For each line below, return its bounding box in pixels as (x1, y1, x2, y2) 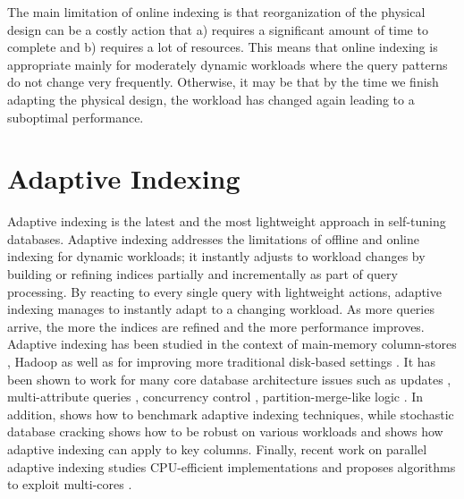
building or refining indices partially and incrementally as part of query (7, 265, 398, 283)
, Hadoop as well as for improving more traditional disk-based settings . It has (7, 352, 436, 371)
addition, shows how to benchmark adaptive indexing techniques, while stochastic (7, 404, 454, 423)
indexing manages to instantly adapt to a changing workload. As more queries (7, 300, 434, 318)
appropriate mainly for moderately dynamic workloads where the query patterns (7, 55, 448, 73)
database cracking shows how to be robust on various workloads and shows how (7, 422, 443, 441)
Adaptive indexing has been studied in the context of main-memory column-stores (7, 334, 457, 353)
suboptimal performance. (7, 107, 144, 126)
